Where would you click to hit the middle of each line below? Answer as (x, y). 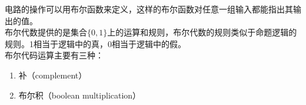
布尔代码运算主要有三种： (54, 55)
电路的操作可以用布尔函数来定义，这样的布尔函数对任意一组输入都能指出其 (149, 9)
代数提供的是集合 (54, 32)
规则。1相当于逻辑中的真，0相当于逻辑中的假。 (95, 43)
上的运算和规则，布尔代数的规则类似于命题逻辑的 (202, 32)
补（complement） (53, 75)
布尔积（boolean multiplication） (80, 95)
